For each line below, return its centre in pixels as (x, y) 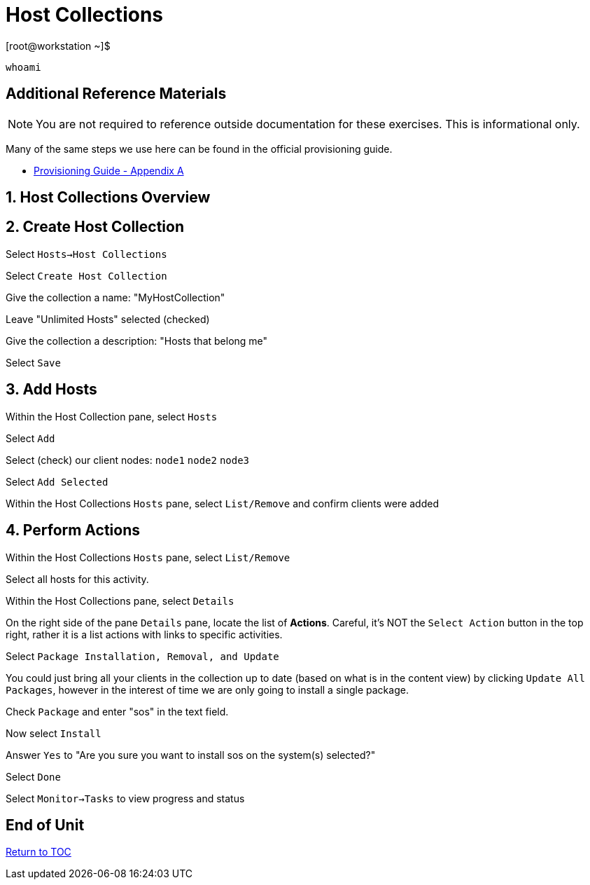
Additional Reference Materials (116, 94)
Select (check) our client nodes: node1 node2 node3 (128, 460)
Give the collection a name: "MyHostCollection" (115, 297)
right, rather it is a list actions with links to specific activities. (144, 634)
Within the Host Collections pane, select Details (120, 601)
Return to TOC (38, 852)
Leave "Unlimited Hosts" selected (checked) (108, 319)
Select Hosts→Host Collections (86, 254)
